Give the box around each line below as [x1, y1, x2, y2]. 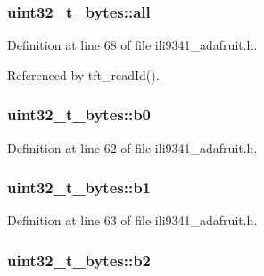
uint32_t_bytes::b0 [7, 103, 151, 126]
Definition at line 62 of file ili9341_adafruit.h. [7, 138, 258, 157]
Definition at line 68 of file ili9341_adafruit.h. [7, 36, 258, 54]
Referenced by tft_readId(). [7, 65, 160, 84]
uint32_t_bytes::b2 [7, 248, 151, 271]
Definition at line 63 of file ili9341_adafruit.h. [7, 211, 258, 230]
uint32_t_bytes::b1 [7, 176, 151, 199]
